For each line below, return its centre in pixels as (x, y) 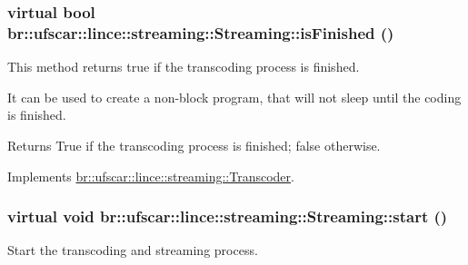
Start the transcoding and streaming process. (133, 250)
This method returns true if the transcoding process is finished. (184, 67)
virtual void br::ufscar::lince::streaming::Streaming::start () (228, 216)
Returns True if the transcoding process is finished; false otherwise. (194, 145)
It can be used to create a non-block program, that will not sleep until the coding (234, 97)
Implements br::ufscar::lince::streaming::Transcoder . (151, 176)
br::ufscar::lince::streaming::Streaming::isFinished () (201, 32)
